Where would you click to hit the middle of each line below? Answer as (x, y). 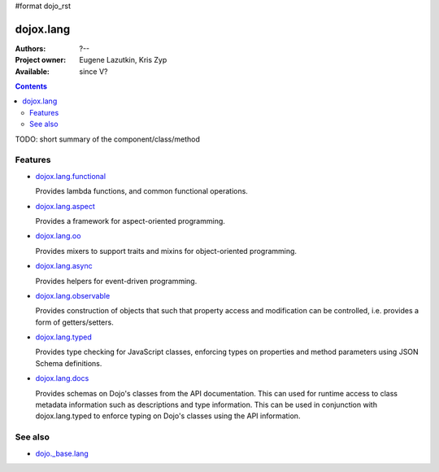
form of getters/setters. (74, 322)
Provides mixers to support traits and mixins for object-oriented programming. (166, 251)
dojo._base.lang (62, 453)
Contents (31, 86)
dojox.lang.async (64, 266)
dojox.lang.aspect (65, 206)
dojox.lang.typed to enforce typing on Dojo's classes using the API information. (168, 416)
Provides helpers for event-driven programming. (116, 281)
